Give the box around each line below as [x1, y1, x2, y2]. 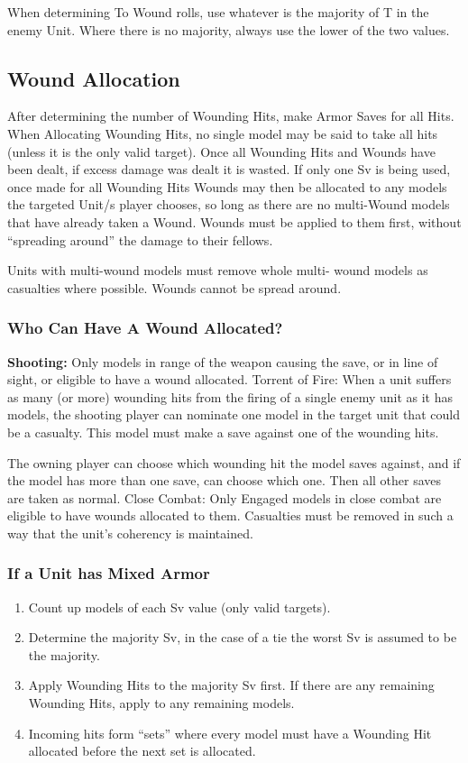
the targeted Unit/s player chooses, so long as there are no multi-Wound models [7, 195, 450, 214]
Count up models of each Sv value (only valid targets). [28, 597, 331, 616]
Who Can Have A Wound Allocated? [7, 317, 283, 339]
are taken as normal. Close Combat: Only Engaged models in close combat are [7, 488, 442, 507]
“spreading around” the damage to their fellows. [7, 230, 273, 249]
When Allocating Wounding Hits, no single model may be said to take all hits [7, 124, 438, 142]
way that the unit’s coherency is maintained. [7, 523, 253, 542]
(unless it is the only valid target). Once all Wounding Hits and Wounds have [7, 142, 436, 161]
